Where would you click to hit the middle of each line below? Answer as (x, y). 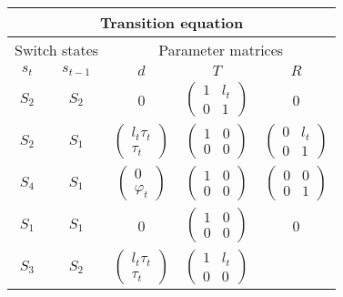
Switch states (57, 50)
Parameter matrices (221, 50)
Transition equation (172, 22)
